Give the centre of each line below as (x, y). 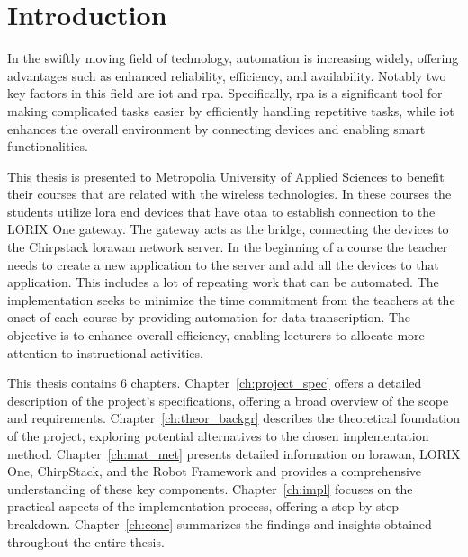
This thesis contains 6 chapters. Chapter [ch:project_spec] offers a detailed (215, 383)
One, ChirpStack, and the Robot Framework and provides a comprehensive (215, 471)
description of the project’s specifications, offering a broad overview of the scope (228, 400)
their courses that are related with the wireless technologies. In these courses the (229, 194)
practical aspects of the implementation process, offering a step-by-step (203, 506)
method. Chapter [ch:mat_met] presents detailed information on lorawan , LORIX (234, 453)
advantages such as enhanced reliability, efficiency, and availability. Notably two (227, 75)
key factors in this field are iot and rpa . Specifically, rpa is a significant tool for (225, 93)
